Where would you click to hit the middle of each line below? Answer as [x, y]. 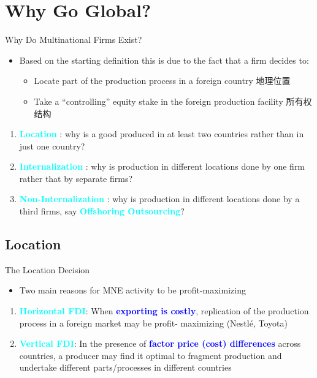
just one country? [52, 146]
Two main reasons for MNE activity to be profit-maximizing [132, 290]
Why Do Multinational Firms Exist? [74, 40]
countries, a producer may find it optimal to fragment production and [151, 355]
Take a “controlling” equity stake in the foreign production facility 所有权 [173, 101]
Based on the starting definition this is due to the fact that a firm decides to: [164, 60]
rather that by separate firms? [76, 178]
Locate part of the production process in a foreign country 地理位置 [162, 81]
